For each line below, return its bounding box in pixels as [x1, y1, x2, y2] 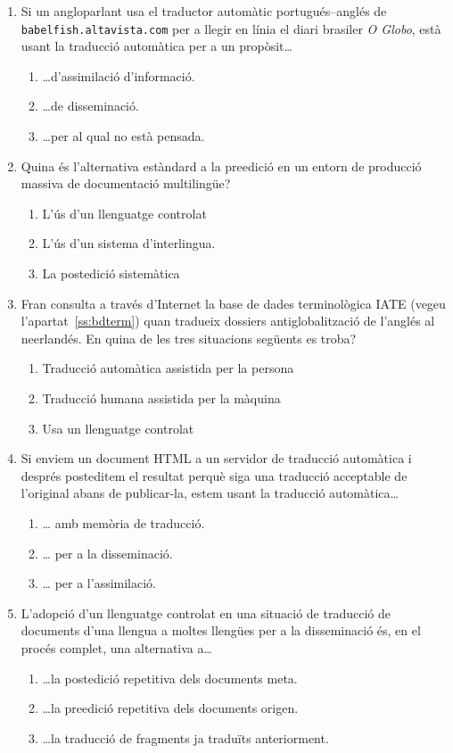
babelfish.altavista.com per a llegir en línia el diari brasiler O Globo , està [21, 19, 441, 37]
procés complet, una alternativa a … [21, 638, 212, 657]
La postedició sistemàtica [42, 264, 180, 282]
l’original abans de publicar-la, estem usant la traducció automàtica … [21, 484, 399, 502]
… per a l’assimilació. [42, 574, 157, 592]
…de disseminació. [42, 96, 139, 115]
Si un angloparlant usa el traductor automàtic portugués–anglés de [21, 2, 387, 20]
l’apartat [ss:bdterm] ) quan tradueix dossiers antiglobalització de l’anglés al [21, 311, 435, 330]
